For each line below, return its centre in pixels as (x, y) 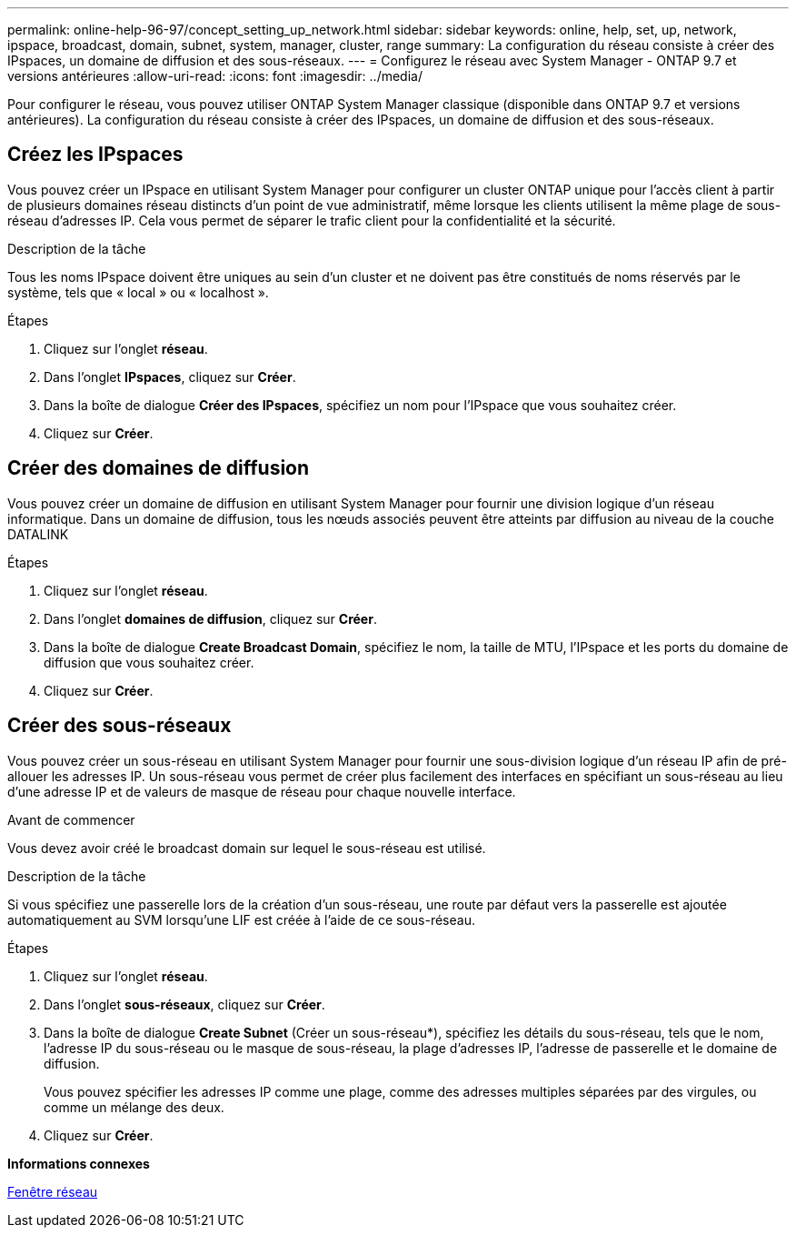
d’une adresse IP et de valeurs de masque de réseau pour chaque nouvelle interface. (262, 791)
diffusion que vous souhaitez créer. (149, 662)
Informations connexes (79, 1163)
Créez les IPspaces (95, 155)
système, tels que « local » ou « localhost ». (138, 292)
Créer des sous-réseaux (119, 726)
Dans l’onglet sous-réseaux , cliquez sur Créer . (184, 1004)
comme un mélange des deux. (134, 1107)
